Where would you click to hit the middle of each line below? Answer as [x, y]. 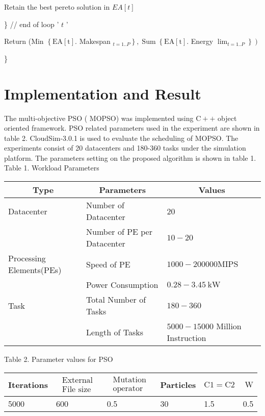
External [77, 381]
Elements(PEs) [35, 270]
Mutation [129, 380]
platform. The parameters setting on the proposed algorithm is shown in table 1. [130, 157]
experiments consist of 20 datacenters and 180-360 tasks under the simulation [125, 148]
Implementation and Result [103, 93]
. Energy [200, 41]
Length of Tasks [115, 332]
